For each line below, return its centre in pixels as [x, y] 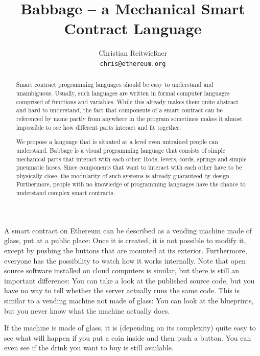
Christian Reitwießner [133, 53]
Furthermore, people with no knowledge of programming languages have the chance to [131, 184]
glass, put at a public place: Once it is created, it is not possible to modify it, [125, 240]
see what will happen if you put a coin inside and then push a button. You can [128, 337]
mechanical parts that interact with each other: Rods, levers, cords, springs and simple [131, 159]
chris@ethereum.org [133, 64]
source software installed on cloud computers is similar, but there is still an [122, 270]
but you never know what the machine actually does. [87, 310]
